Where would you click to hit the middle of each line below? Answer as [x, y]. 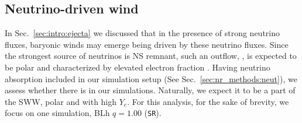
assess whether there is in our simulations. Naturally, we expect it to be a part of [150, 90]
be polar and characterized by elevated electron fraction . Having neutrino [138, 67]
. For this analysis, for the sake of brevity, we [208, 101]
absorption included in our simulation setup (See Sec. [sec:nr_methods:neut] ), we [151, 78]
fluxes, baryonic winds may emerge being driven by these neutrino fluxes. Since [147, 44]
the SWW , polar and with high [61, 101]
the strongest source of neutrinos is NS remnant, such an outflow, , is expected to [151, 56]
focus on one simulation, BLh [57, 113]
